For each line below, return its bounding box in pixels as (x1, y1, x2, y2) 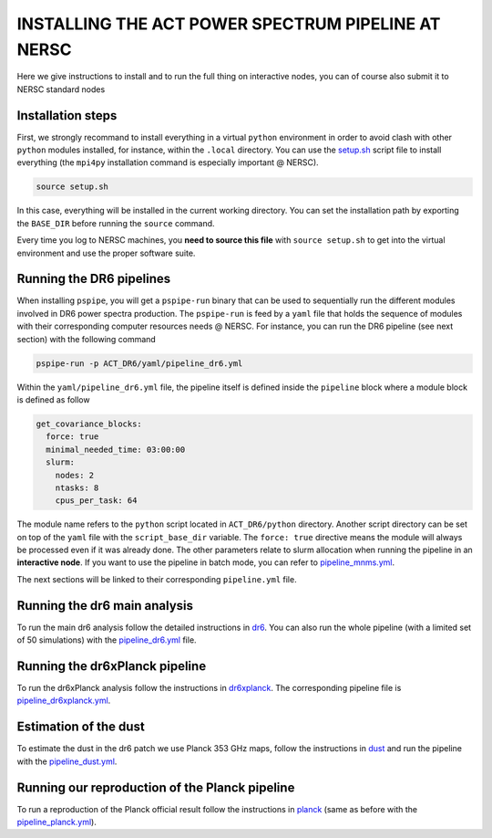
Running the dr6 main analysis (16, 598, 194, 613)
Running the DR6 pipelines (16, 271, 171, 287)
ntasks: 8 (55, 482, 99, 493)
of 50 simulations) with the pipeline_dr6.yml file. (16, 634, 197, 645)
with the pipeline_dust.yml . (16, 756, 118, 767)
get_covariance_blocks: (36, 418, 143, 429)
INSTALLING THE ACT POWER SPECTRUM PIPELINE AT (16, 14, 441, 34)
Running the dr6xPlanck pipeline (16, 658, 207, 674)
